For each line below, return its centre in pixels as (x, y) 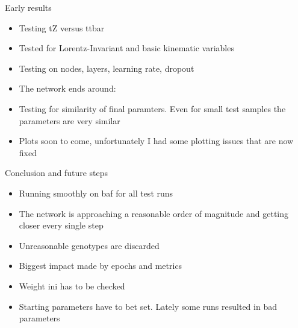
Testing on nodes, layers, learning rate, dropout (107, 68)
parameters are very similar (70, 120)
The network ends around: (67, 88)
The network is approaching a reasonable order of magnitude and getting (154, 213)
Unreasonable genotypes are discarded (89, 245)
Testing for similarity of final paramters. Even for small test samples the (152, 108)
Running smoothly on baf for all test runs (96, 193)
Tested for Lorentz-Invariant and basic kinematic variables (126, 48)
